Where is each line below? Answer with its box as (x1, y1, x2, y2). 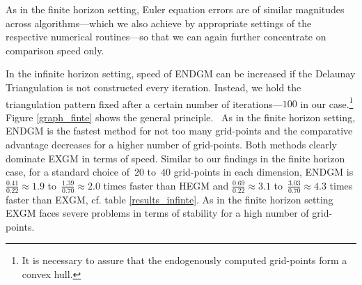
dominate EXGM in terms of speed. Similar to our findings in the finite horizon (6, 151, 345, 165)
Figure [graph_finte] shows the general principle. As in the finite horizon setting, (6, 109, 356, 124)
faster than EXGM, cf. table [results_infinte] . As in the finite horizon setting (6, 192, 333, 206)
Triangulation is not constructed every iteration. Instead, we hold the (6, 79, 301, 94)
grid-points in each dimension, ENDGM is (173, 164, 354, 179)
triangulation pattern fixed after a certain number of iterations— (6, 96, 283, 111)
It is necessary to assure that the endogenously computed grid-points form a (22, 253, 347, 268)
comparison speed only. (6, 43, 104, 57)
